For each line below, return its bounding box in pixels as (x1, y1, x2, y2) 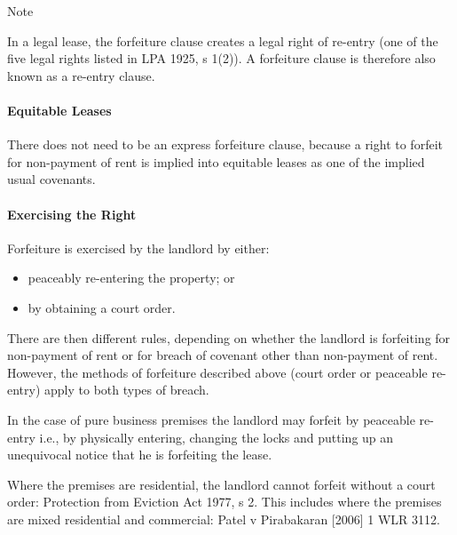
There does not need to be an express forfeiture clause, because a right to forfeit (7, 135, 443, 154)
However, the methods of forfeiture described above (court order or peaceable (7, 363, 428, 381)
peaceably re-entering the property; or (28, 268, 235, 287)
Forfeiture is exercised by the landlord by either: (7, 238, 270, 257)
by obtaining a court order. (28, 298, 176, 316)
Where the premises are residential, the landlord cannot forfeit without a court (7, 475, 436, 493)
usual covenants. (7, 170, 96, 188)
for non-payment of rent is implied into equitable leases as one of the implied (7, 152, 425, 171)
